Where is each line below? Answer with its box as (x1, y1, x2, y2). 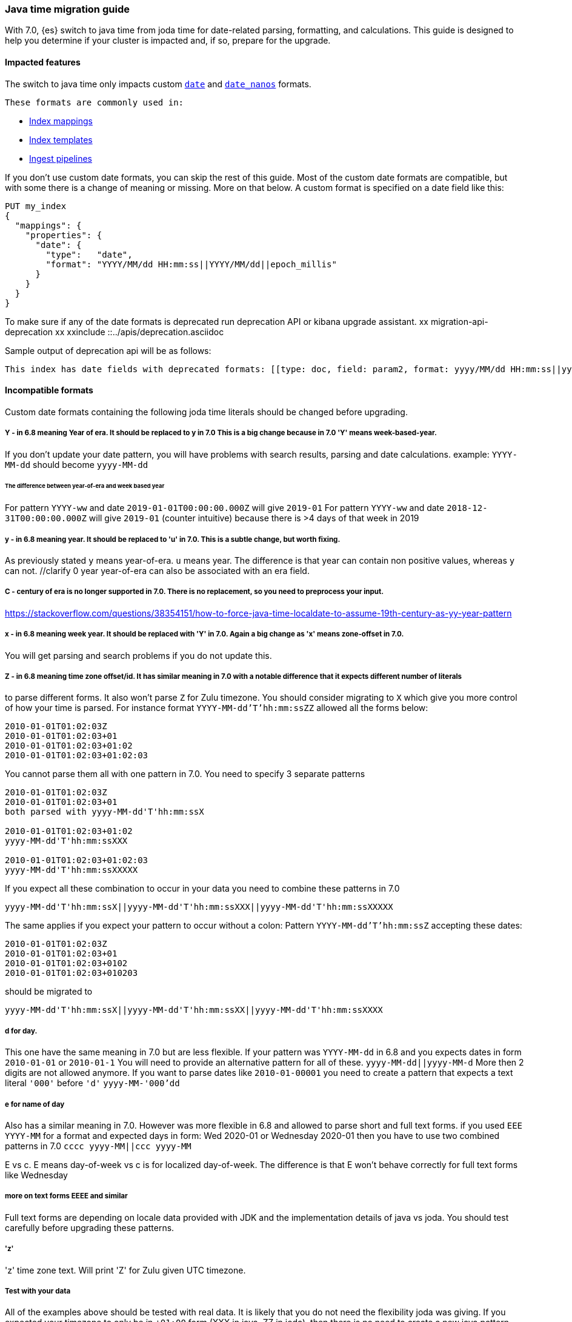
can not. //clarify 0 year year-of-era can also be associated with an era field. (5, 566, 310, 576)
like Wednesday (5, 1169, 68, 1180)
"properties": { (25, 230, 102, 240)
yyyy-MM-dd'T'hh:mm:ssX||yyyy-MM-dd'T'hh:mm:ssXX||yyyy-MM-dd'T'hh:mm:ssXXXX (5, 1005, 383, 1015)
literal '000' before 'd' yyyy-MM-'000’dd (5, 1078, 180, 1089)
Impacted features (5, 56, 81, 67)
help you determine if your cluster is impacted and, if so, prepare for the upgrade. (5, 35, 331, 46)
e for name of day (5, 1100, 65, 1109)
